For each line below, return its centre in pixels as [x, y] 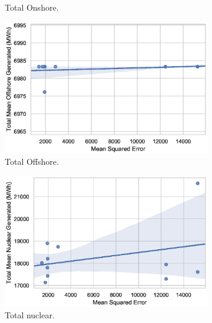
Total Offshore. [32, 161]
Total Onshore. [32, 7]
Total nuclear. [30, 315]
